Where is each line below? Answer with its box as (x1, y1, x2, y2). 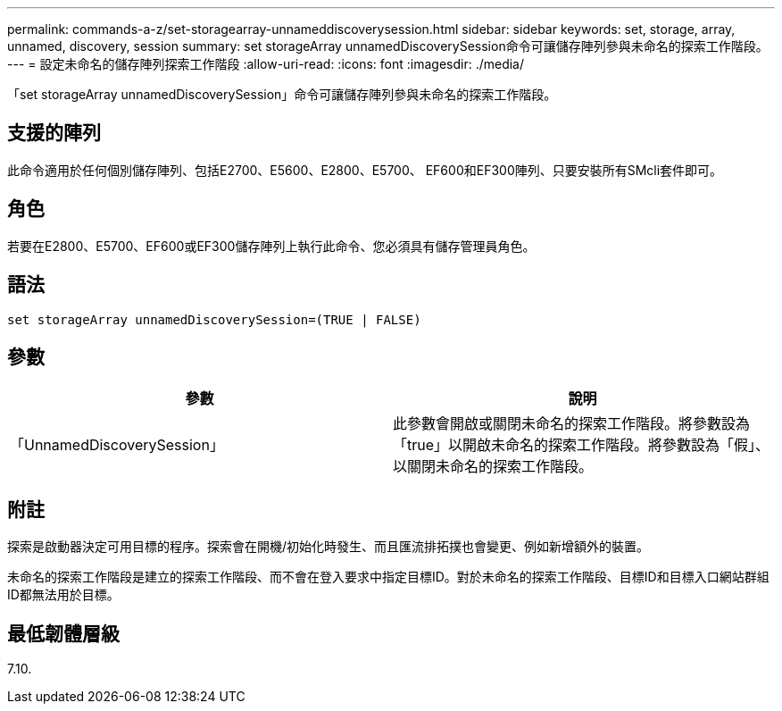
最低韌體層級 (7, 622, 120, 645)
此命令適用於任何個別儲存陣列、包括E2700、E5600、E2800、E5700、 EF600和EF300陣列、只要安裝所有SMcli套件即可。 (7, 162, 723, 178)
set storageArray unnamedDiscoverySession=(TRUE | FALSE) (7, 312, 421, 327)
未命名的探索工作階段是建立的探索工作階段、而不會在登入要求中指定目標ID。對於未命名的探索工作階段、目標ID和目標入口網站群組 (7, 569, 770, 585)
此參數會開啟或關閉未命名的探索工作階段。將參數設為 (393, 414, 751, 433)
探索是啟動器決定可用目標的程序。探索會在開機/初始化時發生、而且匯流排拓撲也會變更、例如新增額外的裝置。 (7, 539, 650, 555)
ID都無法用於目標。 (7, 587, 120, 603)
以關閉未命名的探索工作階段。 (393, 457, 594, 476)
